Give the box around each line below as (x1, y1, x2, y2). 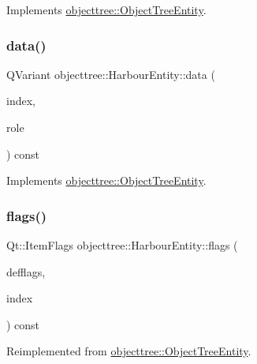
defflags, (6, 263, 46, 280)
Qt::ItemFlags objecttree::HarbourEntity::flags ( (6, 237, 238, 253)
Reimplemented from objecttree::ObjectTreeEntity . (6, 343, 251, 359)
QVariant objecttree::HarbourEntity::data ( (6, 66, 215, 82)
